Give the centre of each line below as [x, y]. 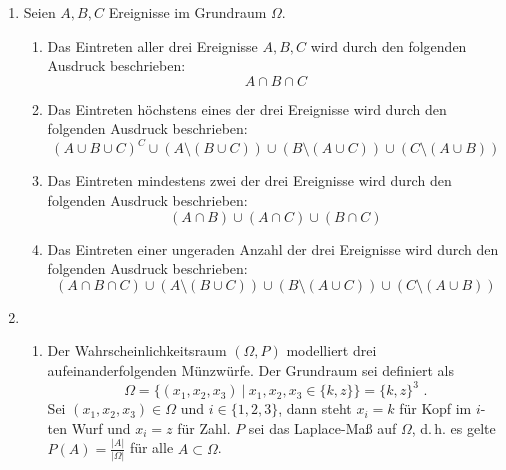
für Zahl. [204, 427]
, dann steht [315, 408]
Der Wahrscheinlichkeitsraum [137, 350]
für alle [151, 447]
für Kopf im [435, 408]
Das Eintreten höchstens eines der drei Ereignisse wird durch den [247, 108]
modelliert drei [331, 350]
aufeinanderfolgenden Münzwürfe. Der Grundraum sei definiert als [250, 370]
